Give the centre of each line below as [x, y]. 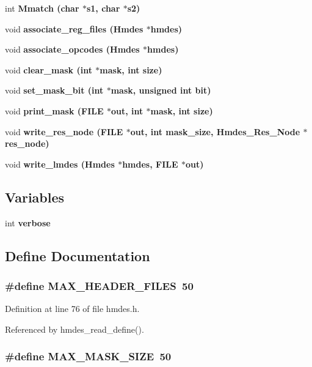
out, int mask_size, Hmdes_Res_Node [215, 131]
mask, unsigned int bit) [161, 90]
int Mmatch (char [42, 8]
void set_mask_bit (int [54, 90]
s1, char [103, 8]
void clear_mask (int [49, 69]
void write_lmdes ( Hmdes [60, 164]
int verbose [28, 222]
